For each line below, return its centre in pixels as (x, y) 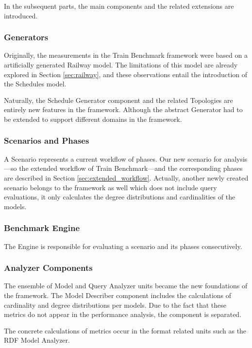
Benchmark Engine (42, 228)
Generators (26, 37)
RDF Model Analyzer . (37, 340)
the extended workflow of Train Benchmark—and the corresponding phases (131, 168)
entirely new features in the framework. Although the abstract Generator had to (123, 109)
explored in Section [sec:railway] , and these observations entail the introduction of (126, 74)
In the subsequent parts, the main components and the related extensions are (119, 6)
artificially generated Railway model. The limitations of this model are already (121, 65)
